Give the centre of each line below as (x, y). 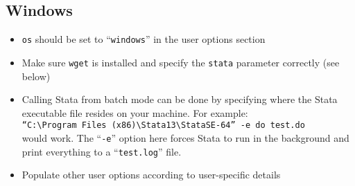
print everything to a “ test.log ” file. (102, 151)
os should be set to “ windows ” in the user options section (144, 39)
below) (36, 76)
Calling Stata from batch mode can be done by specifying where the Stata (180, 99)
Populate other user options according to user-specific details (151, 175)
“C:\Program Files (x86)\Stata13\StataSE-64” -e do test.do (163, 125)
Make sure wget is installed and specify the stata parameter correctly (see (181, 62)
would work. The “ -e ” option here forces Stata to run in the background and (185, 137)
